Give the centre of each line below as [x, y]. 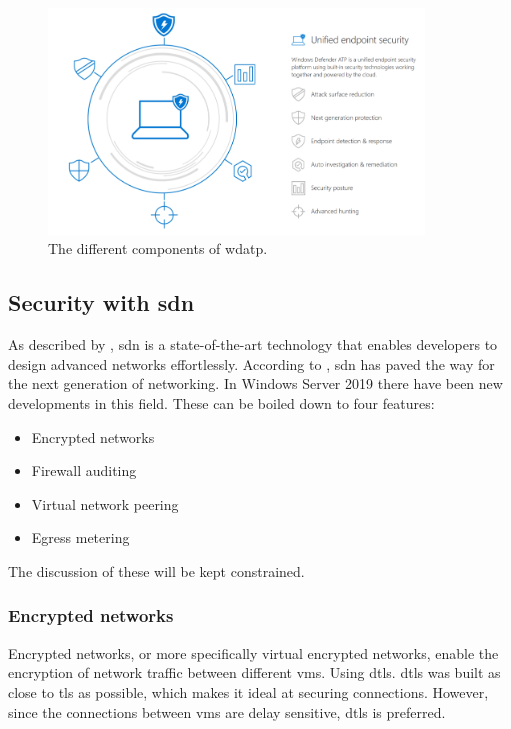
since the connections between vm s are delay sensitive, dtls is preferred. [227, 711]
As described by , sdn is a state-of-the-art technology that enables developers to [253, 344]
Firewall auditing [84, 470]
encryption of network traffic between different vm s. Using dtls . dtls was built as [254, 672]
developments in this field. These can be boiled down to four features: [221, 402]
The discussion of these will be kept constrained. [156, 570]
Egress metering [80, 537]
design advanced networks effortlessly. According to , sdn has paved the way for [251, 363]
